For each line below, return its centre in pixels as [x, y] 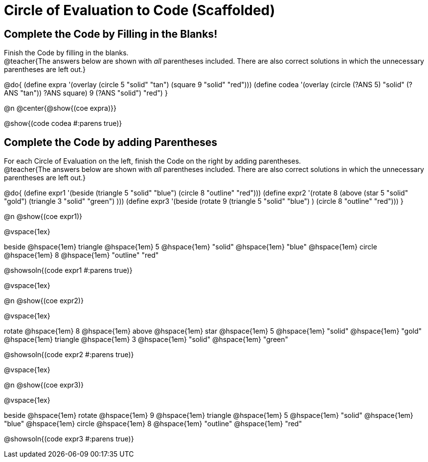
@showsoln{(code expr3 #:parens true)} [69, 439]
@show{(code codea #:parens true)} [63, 123]
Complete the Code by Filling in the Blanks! [111, 34]
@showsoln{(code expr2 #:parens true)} [69, 355]
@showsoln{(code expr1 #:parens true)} [68, 270]
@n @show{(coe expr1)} [43, 217]
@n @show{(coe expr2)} [44, 301]
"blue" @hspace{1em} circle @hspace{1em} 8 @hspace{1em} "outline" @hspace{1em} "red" [153, 424]
